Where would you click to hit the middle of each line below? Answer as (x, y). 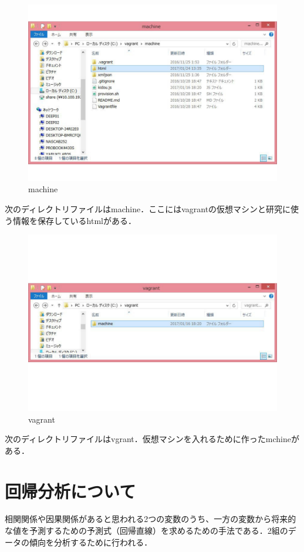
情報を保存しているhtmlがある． (74, 220)
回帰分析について (70, 491)
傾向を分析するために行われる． (91, 542)
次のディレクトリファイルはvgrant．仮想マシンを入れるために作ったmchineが (152, 439)
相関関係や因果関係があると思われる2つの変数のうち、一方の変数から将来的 (151, 519)
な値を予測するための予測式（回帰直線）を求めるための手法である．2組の (146, 531)
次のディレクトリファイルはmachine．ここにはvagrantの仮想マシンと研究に (148, 208)
